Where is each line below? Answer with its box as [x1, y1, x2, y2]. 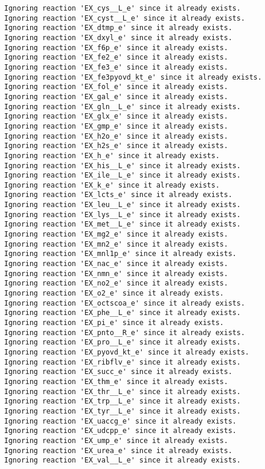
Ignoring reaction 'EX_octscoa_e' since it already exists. [4, 299, 246, 307]
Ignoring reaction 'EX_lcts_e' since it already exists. [4, 191, 233, 199]
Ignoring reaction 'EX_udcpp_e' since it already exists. [4, 427, 237, 435]
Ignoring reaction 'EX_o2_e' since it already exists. [4, 289, 224, 298]
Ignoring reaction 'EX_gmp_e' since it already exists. [4, 122, 228, 130]
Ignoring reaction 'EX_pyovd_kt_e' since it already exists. [4, 347, 250, 356]
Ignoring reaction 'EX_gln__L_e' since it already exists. [4, 102, 241, 111]
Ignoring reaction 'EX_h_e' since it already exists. [4, 151, 220, 160]
